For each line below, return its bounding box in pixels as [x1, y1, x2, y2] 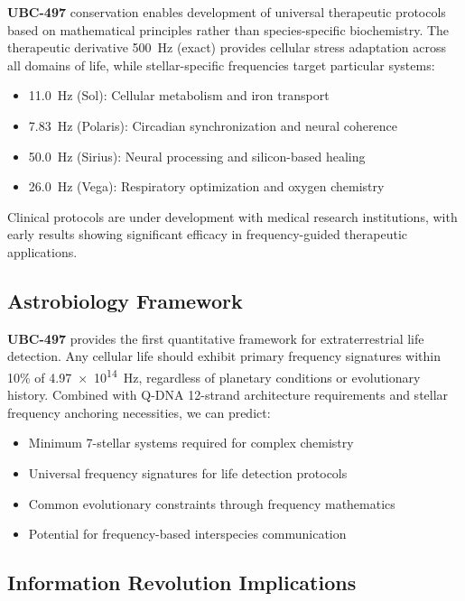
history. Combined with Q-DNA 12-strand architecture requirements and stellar [7, 385, 449, 404]
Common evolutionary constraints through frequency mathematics [28, 494, 395, 513]
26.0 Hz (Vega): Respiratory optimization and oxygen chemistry [28, 177, 385, 196]
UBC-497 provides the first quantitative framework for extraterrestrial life [7, 328, 424, 347]
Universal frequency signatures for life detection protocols [28, 463, 348, 482]
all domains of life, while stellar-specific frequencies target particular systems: [7, 55, 435, 74]
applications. [7, 242, 78, 261]
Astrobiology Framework [7, 286, 243, 314]
